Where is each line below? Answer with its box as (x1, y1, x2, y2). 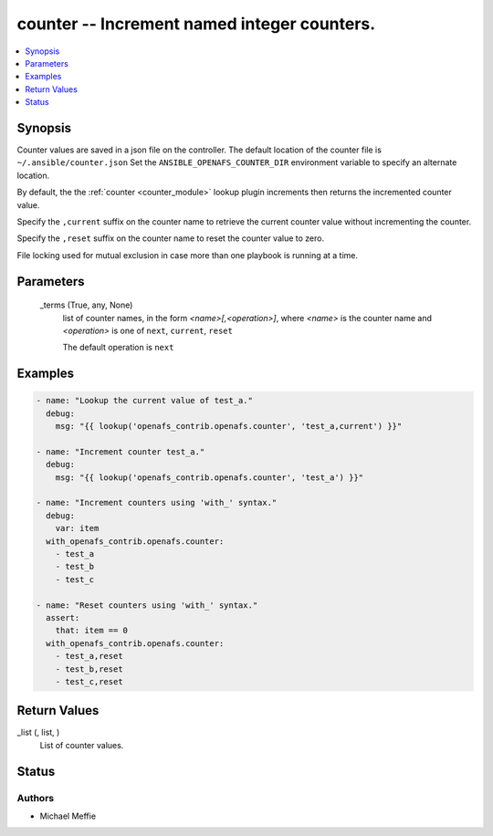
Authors (16, 791, 55, 804)
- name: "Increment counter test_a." (36, 446, 205, 456)
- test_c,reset (55, 676, 123, 686)
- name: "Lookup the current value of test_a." (36, 395, 253, 406)
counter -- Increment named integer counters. (16, 14, 376, 34)
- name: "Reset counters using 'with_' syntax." (36, 600, 258, 611)
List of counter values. (39, 739, 124, 750)
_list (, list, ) (16, 726, 60, 738)
